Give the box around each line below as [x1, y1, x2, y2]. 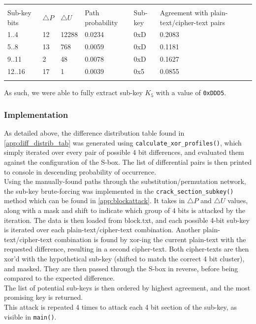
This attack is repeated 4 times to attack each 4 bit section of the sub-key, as [4, 302, 237, 312]
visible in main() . [4, 311, 57, 322]
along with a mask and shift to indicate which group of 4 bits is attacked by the [4, 205, 245, 216]
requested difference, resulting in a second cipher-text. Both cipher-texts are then [4, 244, 249, 254]
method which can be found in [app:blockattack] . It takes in [4, 195, 185, 206]
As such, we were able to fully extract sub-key [4, 87, 143, 98]
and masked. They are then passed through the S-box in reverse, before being [4, 263, 238, 273]
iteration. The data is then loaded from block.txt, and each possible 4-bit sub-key [4, 215, 250, 225]
